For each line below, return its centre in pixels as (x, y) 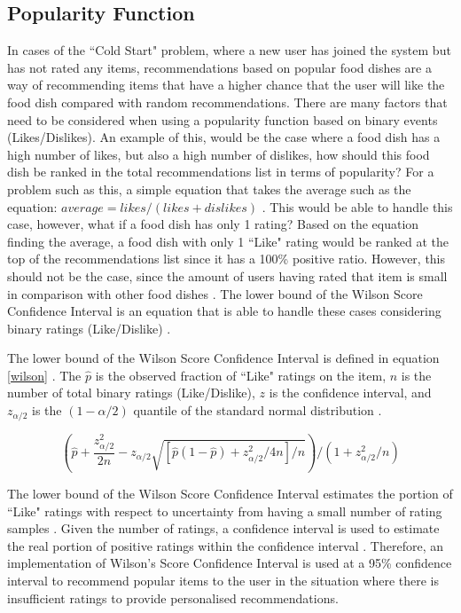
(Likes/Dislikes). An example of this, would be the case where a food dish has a (224, 137)
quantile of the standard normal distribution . (258, 410)
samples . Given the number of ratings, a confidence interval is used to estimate (223, 528)
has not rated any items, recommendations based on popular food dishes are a (219, 67)
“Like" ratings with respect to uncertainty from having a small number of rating (225, 511)
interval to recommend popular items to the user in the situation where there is (223, 580)
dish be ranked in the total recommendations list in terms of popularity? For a (221, 172)
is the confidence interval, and (350, 393)
